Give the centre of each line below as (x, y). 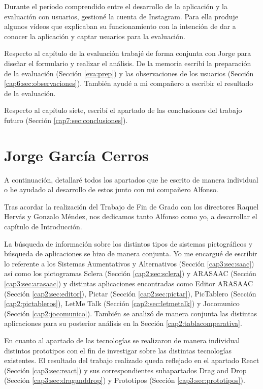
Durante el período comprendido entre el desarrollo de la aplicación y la (116, 6)
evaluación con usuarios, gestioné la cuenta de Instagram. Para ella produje (121, 16)
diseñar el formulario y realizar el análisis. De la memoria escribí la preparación (128, 63)
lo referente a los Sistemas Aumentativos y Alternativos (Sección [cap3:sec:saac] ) (129, 263)
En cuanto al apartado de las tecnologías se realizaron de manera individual (122, 340)
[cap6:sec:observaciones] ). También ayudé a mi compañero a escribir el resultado (129, 83)
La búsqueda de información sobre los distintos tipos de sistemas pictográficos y (128, 243)
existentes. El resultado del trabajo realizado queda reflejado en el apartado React (132, 360)
